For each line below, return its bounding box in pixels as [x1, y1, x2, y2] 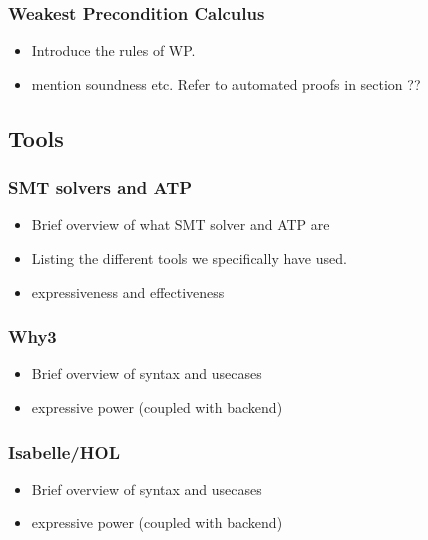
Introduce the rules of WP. [31, 40, 196, 61]
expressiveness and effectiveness [31, 281, 225, 302]
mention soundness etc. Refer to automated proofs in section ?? [31, 73, 421, 94]
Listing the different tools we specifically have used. [31, 248, 347, 268]
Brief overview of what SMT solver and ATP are [31, 214, 330, 235]
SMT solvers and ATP [8, 175, 193, 200]
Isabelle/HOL [8, 439, 120, 464]
